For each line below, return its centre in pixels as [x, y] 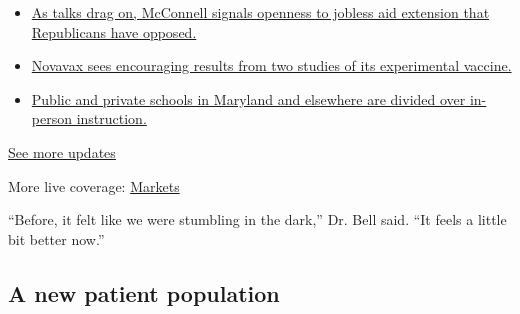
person [51, 118]
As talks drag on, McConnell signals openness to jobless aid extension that [260, 12]
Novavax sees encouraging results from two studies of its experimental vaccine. [271, 65]
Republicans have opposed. [114, 31]
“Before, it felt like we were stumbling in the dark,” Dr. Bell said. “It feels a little [257, 219]
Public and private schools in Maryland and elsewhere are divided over [248, 98]
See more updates [62, 151]
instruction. [111, 118]
